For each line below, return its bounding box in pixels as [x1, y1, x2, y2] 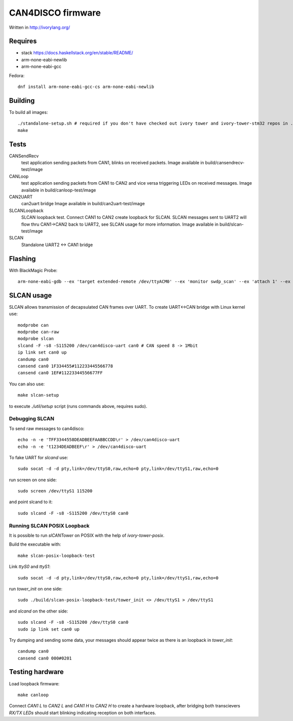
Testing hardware [9, 668, 64, 676]
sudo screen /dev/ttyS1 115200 [18, 488, 93, 494]
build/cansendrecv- [205, 160, 245, 166]
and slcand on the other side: [9, 608, 68, 614]
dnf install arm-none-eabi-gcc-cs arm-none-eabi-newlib [18, 84, 154, 90]
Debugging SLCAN [9, 415, 55, 422]
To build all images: [9, 109, 48, 115]
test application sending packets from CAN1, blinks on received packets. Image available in [21, 160, 205, 166]
